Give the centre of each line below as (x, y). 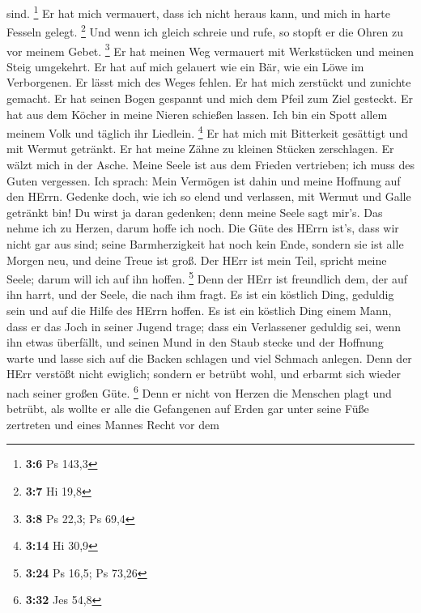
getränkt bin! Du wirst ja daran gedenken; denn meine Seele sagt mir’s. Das (195, 212)
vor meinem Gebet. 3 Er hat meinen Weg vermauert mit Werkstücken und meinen (210, 49)
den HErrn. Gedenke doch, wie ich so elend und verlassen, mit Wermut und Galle (209, 196)
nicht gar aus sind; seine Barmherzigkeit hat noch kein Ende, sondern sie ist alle (205, 243)
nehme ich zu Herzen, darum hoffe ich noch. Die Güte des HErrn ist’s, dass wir (203, 228)
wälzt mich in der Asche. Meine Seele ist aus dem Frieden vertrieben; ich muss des (210, 164)
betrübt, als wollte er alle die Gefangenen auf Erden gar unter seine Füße (188, 409)
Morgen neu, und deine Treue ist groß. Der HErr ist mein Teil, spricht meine (197, 260)
